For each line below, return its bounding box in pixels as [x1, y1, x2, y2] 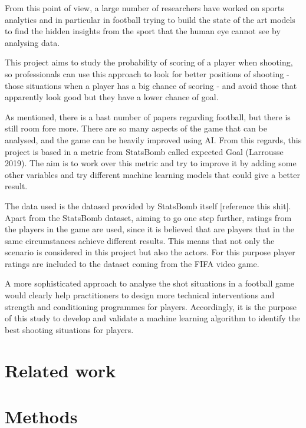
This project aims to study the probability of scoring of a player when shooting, [5, 56, 293, 68]
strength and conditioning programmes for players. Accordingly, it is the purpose [5, 300, 297, 312]
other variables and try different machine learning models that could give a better [5, 168, 300, 180]
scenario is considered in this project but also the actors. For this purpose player [5, 246, 295, 258]
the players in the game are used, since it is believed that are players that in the [5, 223, 294, 235]
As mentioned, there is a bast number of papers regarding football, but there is [5, 110, 291, 123]
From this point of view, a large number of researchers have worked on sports [5, 2, 284, 14]
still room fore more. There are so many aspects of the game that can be [5, 122, 267, 134]
